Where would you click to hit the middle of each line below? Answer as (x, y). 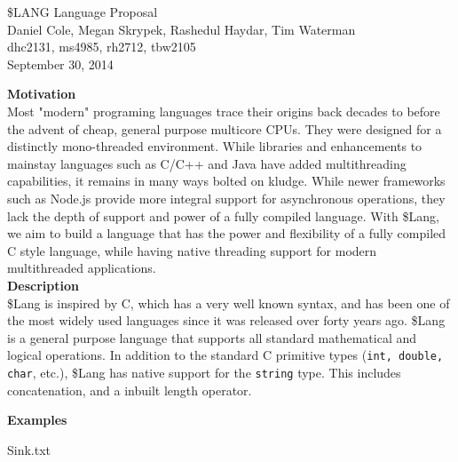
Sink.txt (29, 449)
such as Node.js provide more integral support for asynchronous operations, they (226, 198)
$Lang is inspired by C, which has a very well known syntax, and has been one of (229, 303)
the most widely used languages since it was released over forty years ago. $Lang (226, 320)
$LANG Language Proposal (83, 12)
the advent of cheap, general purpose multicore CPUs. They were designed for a (225, 128)
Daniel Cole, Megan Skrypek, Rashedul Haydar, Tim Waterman (182, 29)
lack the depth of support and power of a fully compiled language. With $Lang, (223, 215)
